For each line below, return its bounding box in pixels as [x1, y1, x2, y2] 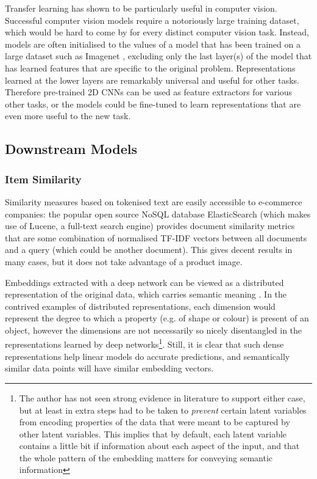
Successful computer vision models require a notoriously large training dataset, [5, 13, 299, 26]
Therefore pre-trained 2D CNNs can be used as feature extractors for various [5, 86, 293, 98]
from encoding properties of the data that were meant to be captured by [19, 415, 290, 428]
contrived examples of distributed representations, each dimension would [5, 299, 276, 312]
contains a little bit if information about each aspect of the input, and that [19, 439, 300, 452]
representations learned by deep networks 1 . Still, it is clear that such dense [5, 336, 284, 351]
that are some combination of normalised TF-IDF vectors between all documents [5, 231, 307, 244]
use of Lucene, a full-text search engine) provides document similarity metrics [5, 219, 295, 232]
